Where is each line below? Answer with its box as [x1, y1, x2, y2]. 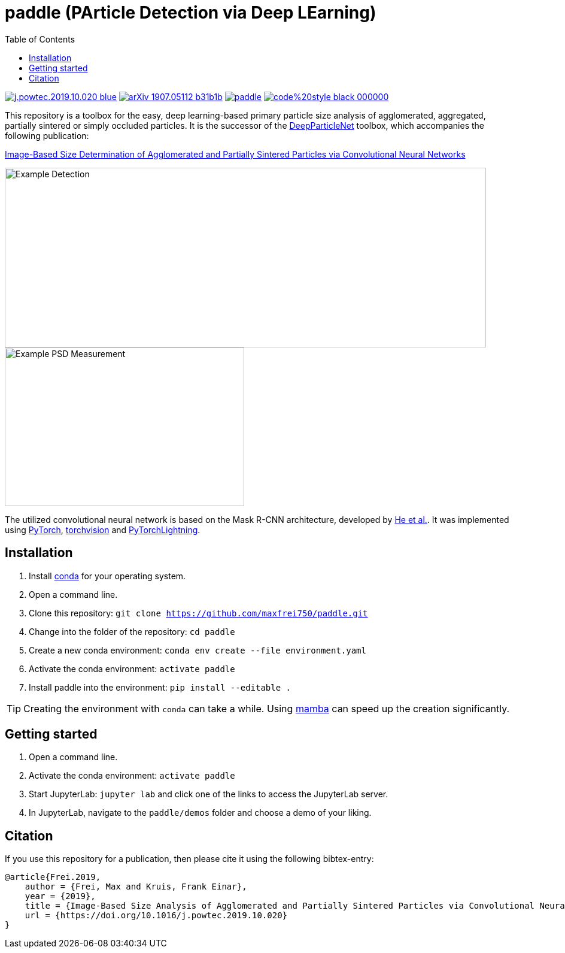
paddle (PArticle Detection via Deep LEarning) [5, 2, 376, 23]
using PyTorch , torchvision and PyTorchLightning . [5, 524, 201, 535]
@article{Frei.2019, [5, 872, 101, 882]
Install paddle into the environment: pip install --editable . [29, 682, 291, 692]
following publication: [5, 130, 89, 141]
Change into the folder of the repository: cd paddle [29, 626, 235, 637]
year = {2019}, [25, 891, 96, 901]
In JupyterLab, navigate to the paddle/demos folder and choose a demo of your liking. [29, 807, 372, 818]
